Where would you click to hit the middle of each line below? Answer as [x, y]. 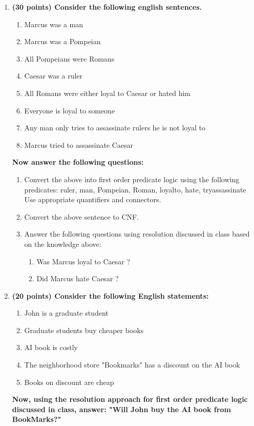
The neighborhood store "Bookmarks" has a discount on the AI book [132, 365]
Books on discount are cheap [69, 382]
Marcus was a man [54, 24]
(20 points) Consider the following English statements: [110, 295]
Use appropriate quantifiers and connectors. [93, 199]
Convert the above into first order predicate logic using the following [132, 179]
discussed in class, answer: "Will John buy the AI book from [121, 409]
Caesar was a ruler [54, 76]
